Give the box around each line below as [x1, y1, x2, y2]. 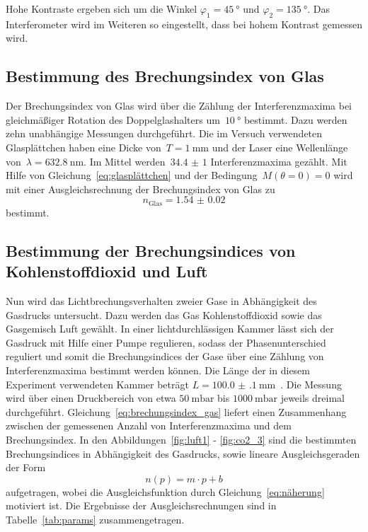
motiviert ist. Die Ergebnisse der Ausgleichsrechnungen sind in [6, 498, 277, 513]
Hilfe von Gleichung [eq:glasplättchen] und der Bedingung [6, 168, 258, 183]
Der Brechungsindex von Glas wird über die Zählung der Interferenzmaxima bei [6, 98, 352, 113]
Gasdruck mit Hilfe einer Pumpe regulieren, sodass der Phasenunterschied [6, 335, 326, 349]
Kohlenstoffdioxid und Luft [6, 260, 208, 282]
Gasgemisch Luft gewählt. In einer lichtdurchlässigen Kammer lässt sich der [6, 321, 334, 336]
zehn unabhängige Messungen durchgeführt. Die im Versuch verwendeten [6, 126, 323, 141]
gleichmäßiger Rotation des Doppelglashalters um [6, 112, 220, 127]
